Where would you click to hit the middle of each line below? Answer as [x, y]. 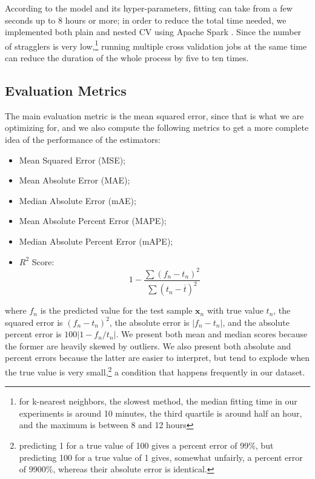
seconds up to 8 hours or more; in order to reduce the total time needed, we [146, 20]
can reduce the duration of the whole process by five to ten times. [127, 58]
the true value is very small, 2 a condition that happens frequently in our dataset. [155, 371]
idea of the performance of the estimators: [83, 140]
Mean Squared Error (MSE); [72, 160]
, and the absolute [256, 322]
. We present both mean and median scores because [212, 334]
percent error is [33, 334]
